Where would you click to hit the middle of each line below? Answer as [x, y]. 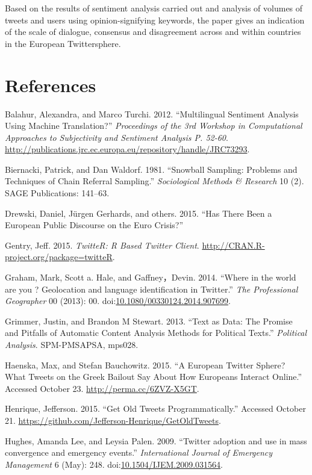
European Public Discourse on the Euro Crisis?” [94, 225]
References [51, 85]
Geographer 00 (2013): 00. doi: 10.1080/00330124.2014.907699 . [118, 301]
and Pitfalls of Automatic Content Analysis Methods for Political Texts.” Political [156, 333]
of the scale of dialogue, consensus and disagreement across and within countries [153, 32]
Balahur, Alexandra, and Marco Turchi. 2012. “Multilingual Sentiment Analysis [152, 113]
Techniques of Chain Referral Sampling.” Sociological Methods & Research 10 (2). [154, 181]
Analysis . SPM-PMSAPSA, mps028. [72, 344]
